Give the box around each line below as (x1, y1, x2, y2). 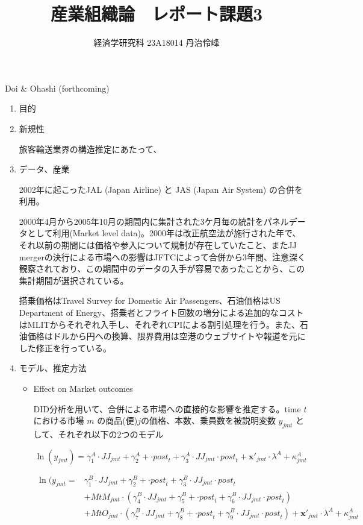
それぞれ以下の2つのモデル (58, 427, 164, 440)
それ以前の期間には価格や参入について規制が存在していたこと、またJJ (19, 239, 297, 251)
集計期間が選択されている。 (19, 274, 129, 286)
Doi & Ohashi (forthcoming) (5, 81, 110, 94)
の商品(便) (97, 414, 138, 427)
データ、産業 (19, 163, 70, 175)
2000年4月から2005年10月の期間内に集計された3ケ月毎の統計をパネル (19, 215, 289, 227)
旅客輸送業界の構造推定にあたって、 (19, 142, 162, 155)
